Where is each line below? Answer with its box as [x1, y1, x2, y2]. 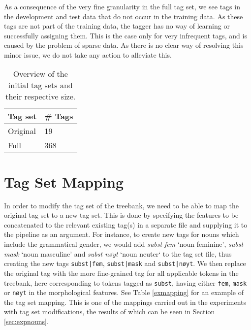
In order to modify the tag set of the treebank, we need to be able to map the [4, 200, 239, 210]
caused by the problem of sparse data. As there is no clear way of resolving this [4, 40, 244, 50]
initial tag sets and [8, 79, 73, 91]
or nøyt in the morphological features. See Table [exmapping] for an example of [4, 287, 244, 297]
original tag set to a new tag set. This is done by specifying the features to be [4, 210, 239, 220]
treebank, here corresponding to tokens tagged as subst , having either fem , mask [4, 277, 247, 288]
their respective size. [5, 90, 76, 102]
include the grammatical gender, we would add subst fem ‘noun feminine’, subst [4, 239, 244, 249]
